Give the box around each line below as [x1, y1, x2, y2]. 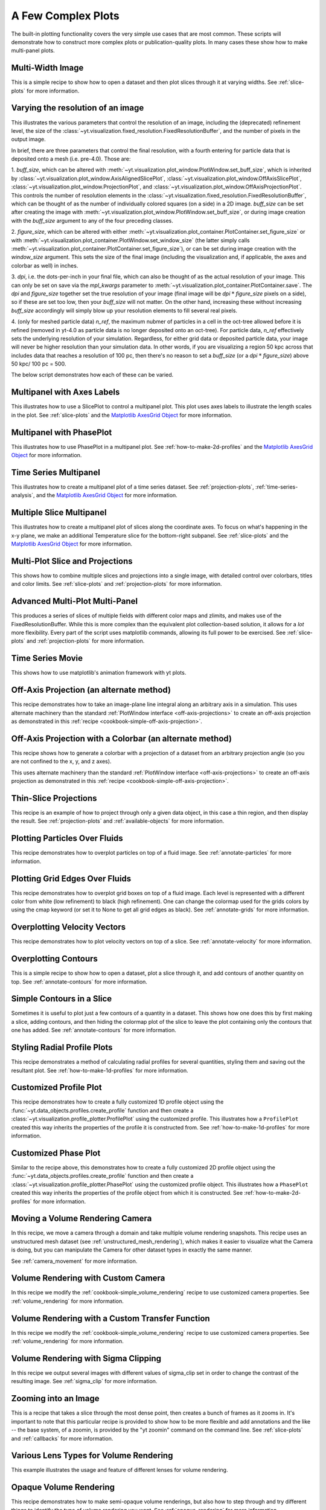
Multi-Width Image [11, 63, 84, 73]
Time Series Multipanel [11, 467, 101, 477]
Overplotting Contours [11, 954, 98, 964]
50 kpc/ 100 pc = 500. [11, 360, 66, 368]
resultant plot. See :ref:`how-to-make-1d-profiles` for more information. [11, 1067, 188, 1074]
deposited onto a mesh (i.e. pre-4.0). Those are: [11, 155, 131, 162]
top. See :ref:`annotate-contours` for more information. [11, 978, 148, 985]
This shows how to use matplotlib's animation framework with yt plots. [11, 669, 187, 676]
